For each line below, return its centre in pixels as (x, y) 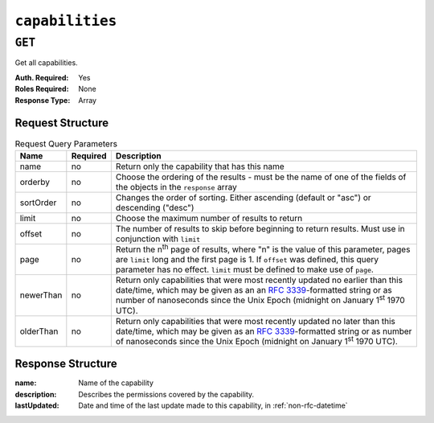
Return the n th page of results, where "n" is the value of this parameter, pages (263, 248)
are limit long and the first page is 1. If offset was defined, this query (247, 260)
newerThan (41, 295)
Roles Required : (42, 89)
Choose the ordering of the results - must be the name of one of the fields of (261, 177)
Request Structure (62, 123)
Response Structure (66, 364)
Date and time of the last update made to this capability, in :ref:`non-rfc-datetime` (213, 405)
